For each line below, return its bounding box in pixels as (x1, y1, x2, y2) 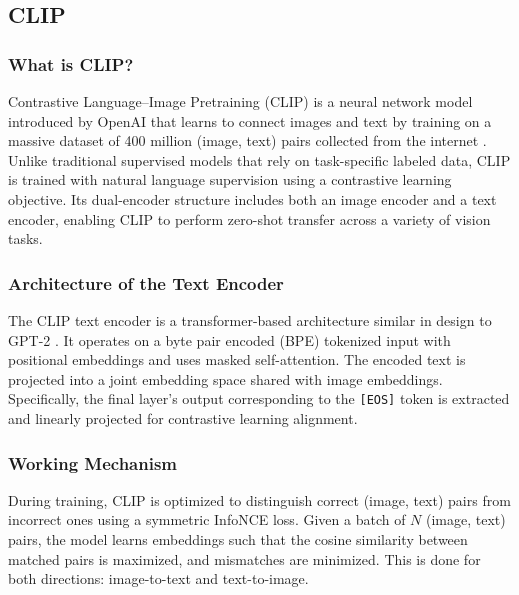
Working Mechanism (8, 450, 178, 475)
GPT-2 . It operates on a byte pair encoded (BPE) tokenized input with (8, 329, 451, 350)
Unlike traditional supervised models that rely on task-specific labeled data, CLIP (8, 149, 511, 170)
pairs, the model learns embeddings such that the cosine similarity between (8, 529, 468, 549)
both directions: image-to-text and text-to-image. (8, 568, 309, 589)
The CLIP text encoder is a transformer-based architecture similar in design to (8, 309, 492, 330)
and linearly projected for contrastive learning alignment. (8, 408, 358, 428)
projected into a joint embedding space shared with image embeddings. (8, 368, 443, 389)
